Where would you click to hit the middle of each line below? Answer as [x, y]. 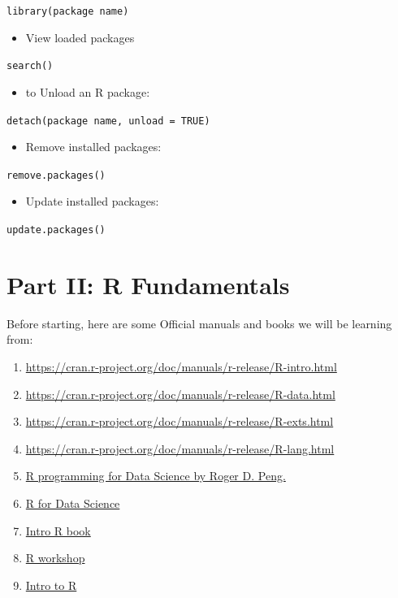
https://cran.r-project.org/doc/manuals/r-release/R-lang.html [180, 448]
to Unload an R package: [88, 91]
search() [30, 66]
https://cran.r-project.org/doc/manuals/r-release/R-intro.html [181, 366]
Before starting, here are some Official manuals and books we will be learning [199, 323]
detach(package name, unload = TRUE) [108, 121]
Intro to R [51, 585]
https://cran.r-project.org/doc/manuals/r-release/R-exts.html [180, 421]
